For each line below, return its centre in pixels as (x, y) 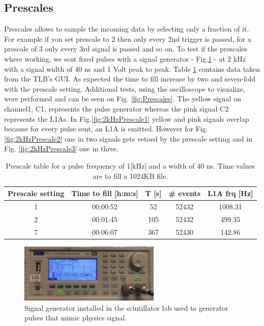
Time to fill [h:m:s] (105, 193)
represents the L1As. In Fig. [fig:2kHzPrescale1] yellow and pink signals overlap (127, 118)
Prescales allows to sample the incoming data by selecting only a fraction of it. (127, 29)
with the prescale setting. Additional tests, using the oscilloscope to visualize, (125, 88)
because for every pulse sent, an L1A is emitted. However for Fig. (106, 129)
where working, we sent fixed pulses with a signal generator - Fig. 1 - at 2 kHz (125, 58)
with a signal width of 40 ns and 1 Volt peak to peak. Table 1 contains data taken (132, 69)
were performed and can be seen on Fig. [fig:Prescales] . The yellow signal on (123, 99)
